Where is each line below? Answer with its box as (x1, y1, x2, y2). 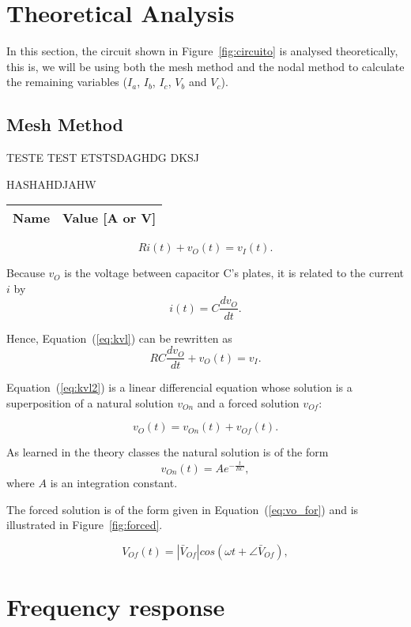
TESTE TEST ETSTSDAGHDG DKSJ (6, 149, 200, 166)
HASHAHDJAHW (6, 175, 96, 192)
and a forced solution (197, 394, 300, 411)
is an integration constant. (50, 474, 178, 490)
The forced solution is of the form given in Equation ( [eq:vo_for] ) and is (6, 501, 359, 517)
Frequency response (6, 590, 225, 622)
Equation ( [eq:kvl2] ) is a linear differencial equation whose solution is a (6, 379, 353, 396)
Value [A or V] (62, 208, 156, 227)
